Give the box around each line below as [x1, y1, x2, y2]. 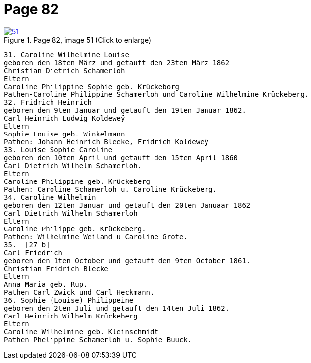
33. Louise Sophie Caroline [4, 145, 113, 154]
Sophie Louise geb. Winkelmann [4, 130, 125, 138]
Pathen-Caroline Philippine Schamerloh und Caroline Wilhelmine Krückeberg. [4, 90, 309, 98]
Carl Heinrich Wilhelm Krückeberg [4, 312, 138, 320]
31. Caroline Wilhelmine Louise [4, 50, 129, 59]
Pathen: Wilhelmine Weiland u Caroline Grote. [4, 232, 188, 241]
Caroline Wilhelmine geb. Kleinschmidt [4, 327, 158, 336]
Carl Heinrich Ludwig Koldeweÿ [4, 114, 125, 122]
